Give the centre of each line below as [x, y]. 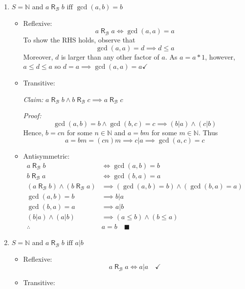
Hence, [33, 132]
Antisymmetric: [46, 156]
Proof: [32, 115]
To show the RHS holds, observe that [79, 40]
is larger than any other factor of [110, 56]
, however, [220, 56]
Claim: [33, 99]
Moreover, [38, 56]
